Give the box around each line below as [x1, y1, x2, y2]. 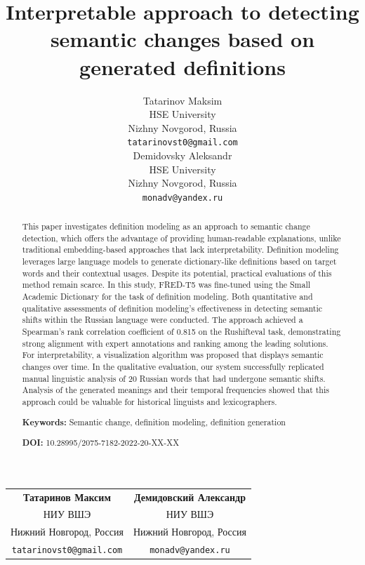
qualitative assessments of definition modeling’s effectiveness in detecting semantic [22, 302, 323, 314]
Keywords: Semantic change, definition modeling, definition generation [22, 416, 286, 428]
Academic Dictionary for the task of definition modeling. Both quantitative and [22, 291, 313, 303]
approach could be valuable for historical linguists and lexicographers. [22, 396, 277, 408]
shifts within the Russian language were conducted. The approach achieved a [22, 314, 303, 326]
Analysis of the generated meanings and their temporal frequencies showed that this [22, 384, 329, 396]
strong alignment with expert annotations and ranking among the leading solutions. [22, 337, 328, 349]
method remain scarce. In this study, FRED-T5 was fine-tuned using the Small [22, 279, 311, 291]
